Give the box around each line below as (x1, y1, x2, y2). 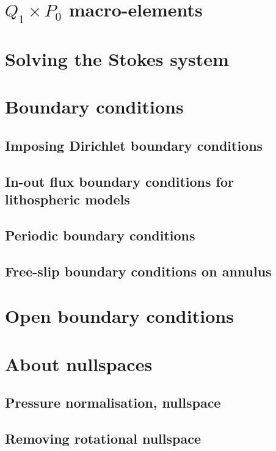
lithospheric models (5, 190, 130, 209)
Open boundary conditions (5, 303, 234, 328)
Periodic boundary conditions (5, 225, 195, 244)
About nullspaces (5, 351, 153, 376)
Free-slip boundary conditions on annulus (5, 261, 272, 280)
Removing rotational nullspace (5, 428, 201, 447)
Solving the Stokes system (5, 46, 229, 71)
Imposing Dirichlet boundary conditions (5, 135, 263, 154)
